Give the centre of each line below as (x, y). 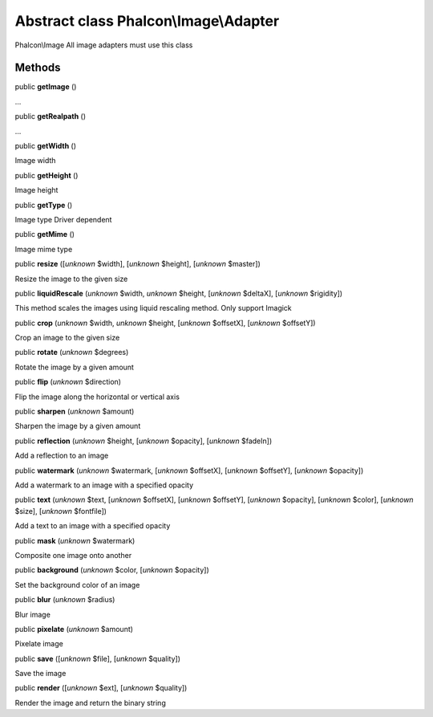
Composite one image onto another (73, 555)
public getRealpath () (51, 116)
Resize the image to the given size (71, 279)
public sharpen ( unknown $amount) (75, 411)
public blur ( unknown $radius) (65, 600)
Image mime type (44, 249)
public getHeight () (47, 175)
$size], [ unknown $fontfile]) (61, 511)
